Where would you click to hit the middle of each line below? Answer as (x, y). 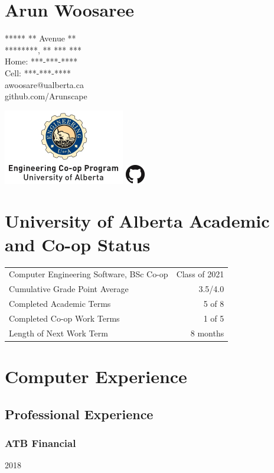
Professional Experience (79, 414)
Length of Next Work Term (58, 333)
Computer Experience (96, 376)
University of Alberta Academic (137, 221)
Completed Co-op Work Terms (64, 318)
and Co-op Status (78, 244)
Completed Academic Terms (60, 304)
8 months (207, 333)
